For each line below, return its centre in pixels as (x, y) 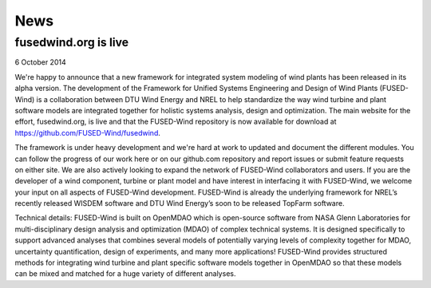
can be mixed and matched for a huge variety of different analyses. (125, 274)
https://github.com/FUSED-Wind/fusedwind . (88, 132)
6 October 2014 (41, 62)
